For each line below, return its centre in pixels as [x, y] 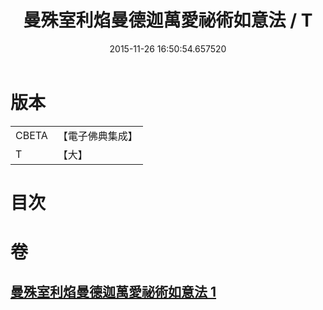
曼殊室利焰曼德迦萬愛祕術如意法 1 [113, 292]
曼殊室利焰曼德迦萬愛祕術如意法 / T [168, 20]
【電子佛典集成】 [97, 136]
